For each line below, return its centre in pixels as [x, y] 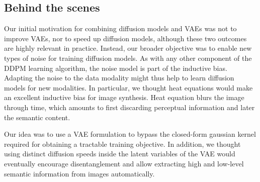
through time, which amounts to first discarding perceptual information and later [129, 107]
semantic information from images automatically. [79, 173]
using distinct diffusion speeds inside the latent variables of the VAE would [120, 154]
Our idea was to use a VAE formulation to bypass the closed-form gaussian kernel [130, 134]
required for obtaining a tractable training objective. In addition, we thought [122, 144]
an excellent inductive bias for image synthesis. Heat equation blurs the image [124, 97]
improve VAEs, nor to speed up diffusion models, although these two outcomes [125, 38]
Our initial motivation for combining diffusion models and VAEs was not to [120, 28]
